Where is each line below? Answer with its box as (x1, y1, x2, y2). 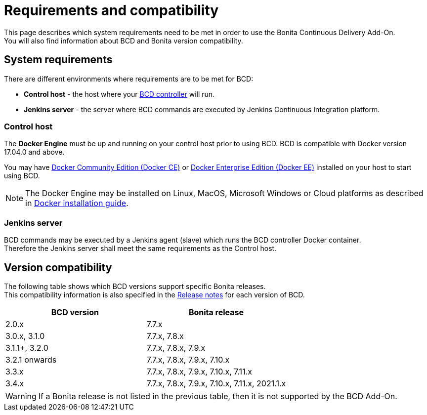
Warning (5, 391, 37, 401)
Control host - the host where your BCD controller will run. (24, 89, 215, 98)
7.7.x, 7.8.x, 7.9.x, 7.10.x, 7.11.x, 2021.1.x (146, 378, 286, 388)
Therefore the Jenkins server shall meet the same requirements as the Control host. (4, 244, 277, 253)
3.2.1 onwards (5, 354, 57, 365)
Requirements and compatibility (4, 2, 219, 19)
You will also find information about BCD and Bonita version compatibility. (4, 36, 243, 45)
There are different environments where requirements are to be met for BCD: (4, 74, 254, 83)
